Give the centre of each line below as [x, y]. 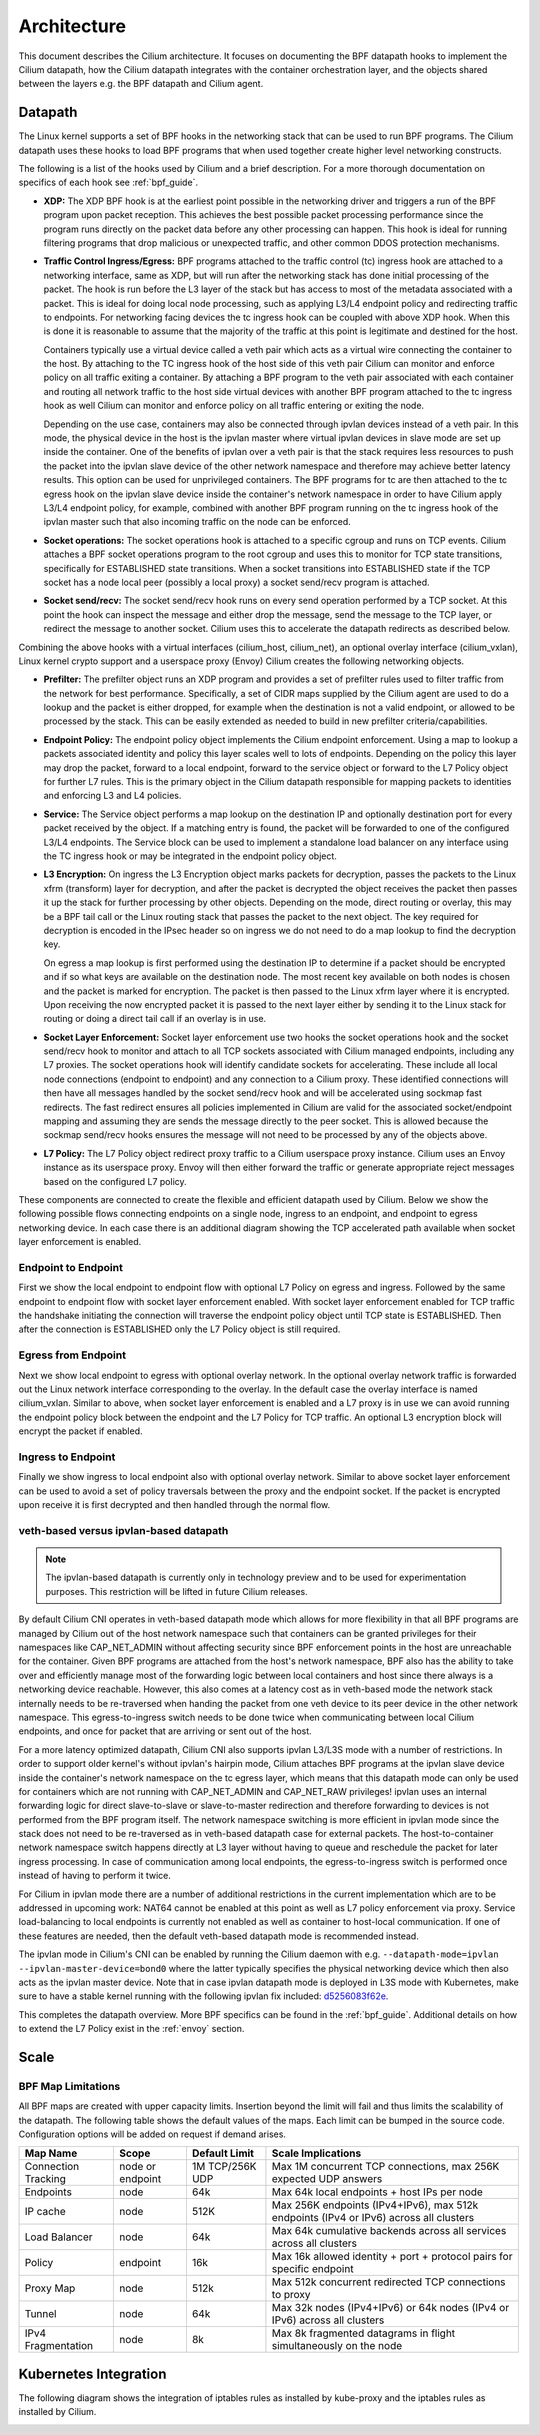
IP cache [45, 2212]
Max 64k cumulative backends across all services [389, 2231]
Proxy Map [50, 2288]
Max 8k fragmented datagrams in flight [363, 2333]
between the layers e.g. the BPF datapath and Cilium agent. [141, 84]
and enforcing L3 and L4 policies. [112, 796]
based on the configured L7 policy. [115, 1181]
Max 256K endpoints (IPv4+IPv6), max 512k [375, 2205]
